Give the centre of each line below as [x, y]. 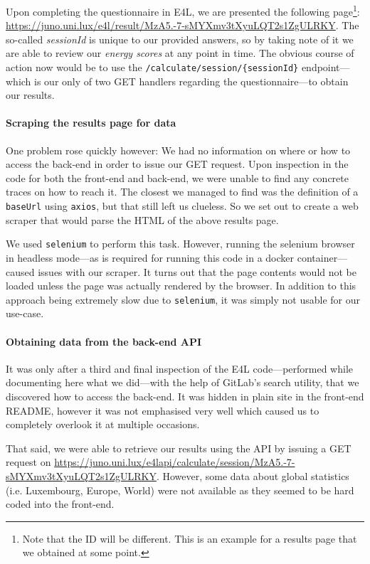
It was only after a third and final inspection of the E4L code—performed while [180, 368]
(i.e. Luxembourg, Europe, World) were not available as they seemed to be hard [180, 490]
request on [28, 462]
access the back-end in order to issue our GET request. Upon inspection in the [177, 164]
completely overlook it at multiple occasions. [103, 424]
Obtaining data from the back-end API [104, 341]
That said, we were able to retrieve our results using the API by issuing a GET [179, 448]
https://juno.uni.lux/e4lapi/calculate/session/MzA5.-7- [175, 462]
